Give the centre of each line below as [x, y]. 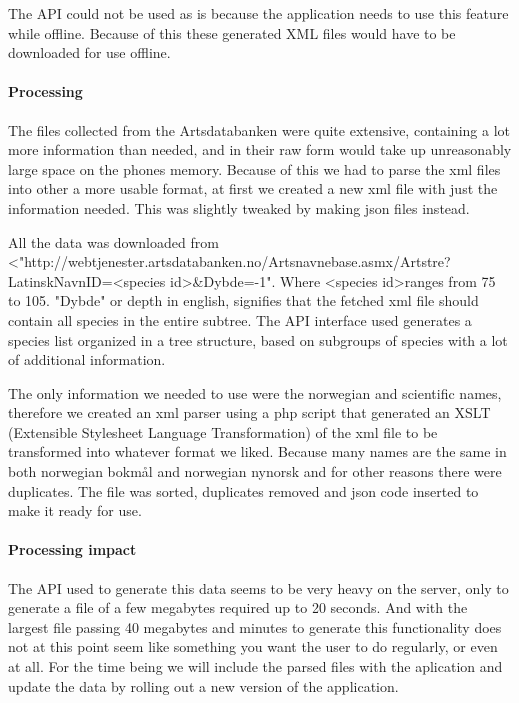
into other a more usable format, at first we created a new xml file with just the [253, 188]
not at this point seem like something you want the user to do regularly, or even [253, 646]
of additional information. [87, 359]
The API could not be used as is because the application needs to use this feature [258, 13]
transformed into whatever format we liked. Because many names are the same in [257, 451]
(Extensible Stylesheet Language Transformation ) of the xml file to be [223, 431]
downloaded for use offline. [89, 52]
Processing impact [72, 549]
